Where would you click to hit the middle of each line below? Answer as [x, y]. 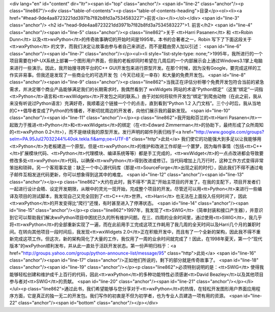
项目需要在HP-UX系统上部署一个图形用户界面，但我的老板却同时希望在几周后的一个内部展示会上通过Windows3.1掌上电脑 [136, 61]
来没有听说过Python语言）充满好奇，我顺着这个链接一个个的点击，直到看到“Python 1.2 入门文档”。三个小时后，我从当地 [135, 103]
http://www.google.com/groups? [230, 132]
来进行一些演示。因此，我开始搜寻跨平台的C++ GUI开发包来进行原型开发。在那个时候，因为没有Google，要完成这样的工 [135, 68]
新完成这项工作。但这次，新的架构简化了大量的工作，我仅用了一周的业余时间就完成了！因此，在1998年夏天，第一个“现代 [136, 239]
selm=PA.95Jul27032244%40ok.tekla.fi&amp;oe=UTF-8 [69, 139]
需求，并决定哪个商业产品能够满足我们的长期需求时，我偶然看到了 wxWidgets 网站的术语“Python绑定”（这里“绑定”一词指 [136, 89]
